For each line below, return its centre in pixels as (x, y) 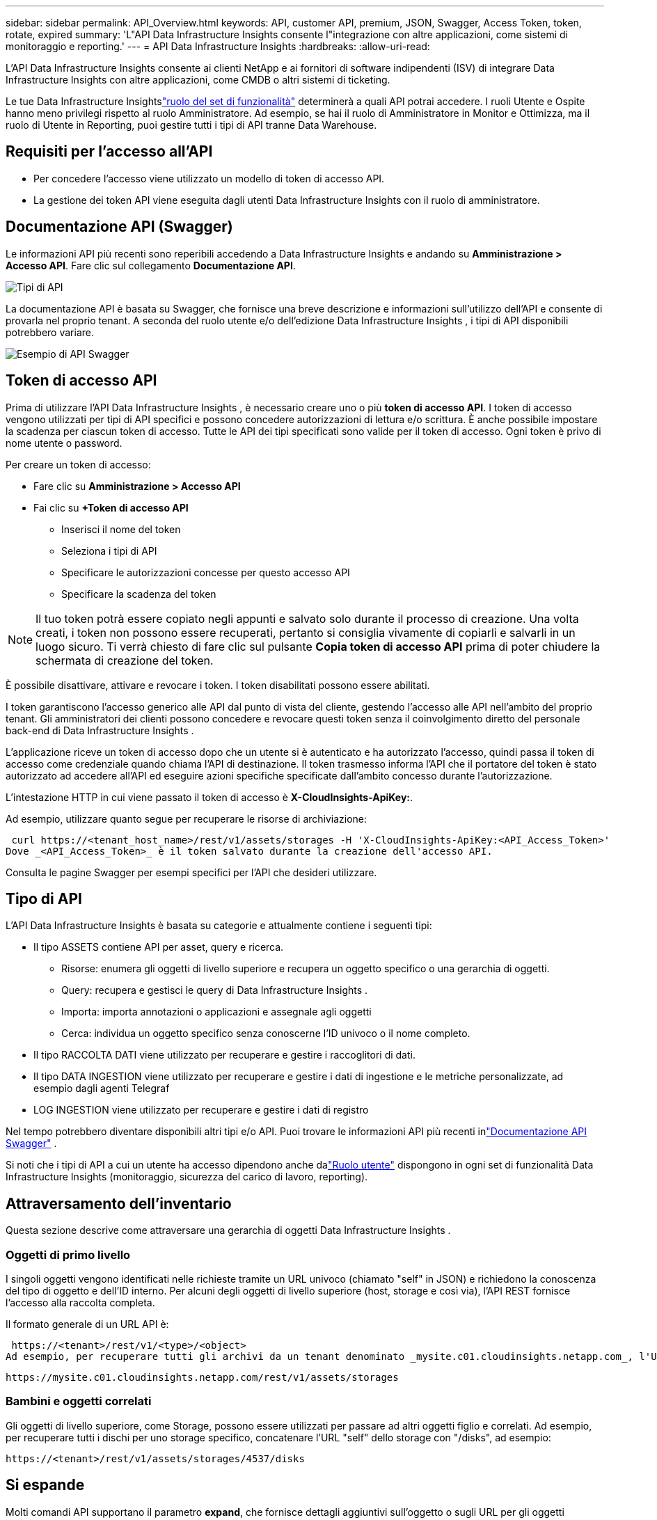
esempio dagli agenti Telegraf (102, 1088)
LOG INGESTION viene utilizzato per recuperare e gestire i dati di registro (201, 1110)
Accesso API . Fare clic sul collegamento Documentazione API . (151, 265)
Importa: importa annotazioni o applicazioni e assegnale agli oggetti (216, 1012)
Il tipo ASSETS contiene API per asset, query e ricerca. (159, 947)
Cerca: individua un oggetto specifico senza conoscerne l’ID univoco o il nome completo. (266, 1034)
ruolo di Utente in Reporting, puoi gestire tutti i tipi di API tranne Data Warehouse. (191, 125)
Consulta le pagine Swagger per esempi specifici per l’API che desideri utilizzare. (191, 872)
